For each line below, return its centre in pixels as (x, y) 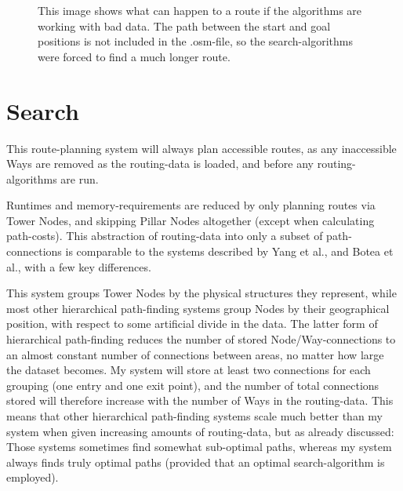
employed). (33, 477)
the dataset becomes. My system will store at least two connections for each (189, 370)
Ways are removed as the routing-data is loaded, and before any (160, 164)
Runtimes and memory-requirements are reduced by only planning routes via (191, 205)
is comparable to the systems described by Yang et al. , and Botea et (229, 251)
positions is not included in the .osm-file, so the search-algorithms (195, 41)
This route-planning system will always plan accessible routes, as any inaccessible (201, 148)
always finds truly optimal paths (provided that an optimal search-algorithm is (196, 462)
